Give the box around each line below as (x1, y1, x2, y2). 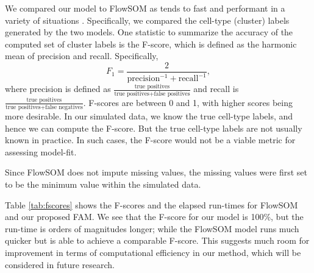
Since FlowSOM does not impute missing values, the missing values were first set (5, 166, 307, 179)
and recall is (193, 82, 239, 95)
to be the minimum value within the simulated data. (5, 177, 201, 190)
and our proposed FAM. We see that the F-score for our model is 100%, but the (5, 210, 304, 223)
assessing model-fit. (5, 145, 77, 158)
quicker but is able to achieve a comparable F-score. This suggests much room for (5, 234, 310, 247)
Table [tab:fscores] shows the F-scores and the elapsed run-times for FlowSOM (5, 198, 298, 211)
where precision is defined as (5, 82, 111, 95)
